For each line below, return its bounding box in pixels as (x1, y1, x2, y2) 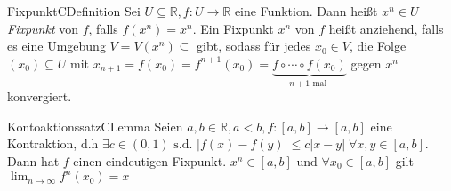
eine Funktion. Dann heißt (234, 2, 378, 20)
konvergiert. (7, 87, 72, 106)
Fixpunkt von (7, 19, 79, 37)
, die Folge (349, 36, 407, 55)
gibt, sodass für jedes (197, 36, 311, 55)
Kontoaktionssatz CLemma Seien (7, 116, 183, 135)
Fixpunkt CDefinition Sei (7, 2, 141, 20)
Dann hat (7, 152, 60, 170)
